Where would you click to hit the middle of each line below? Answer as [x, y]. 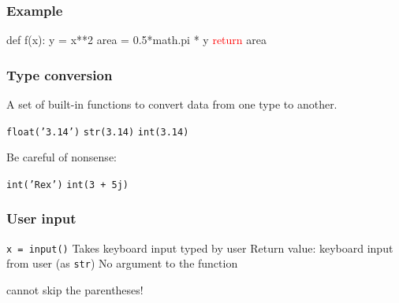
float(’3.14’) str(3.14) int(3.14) [98, 132]
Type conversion [60, 74]
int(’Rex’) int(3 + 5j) [68, 185]
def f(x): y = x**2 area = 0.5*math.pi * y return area [136, 40]
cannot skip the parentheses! [75, 290]
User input [41, 218]
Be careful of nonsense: [62, 157]
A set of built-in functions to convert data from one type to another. [172, 104]
